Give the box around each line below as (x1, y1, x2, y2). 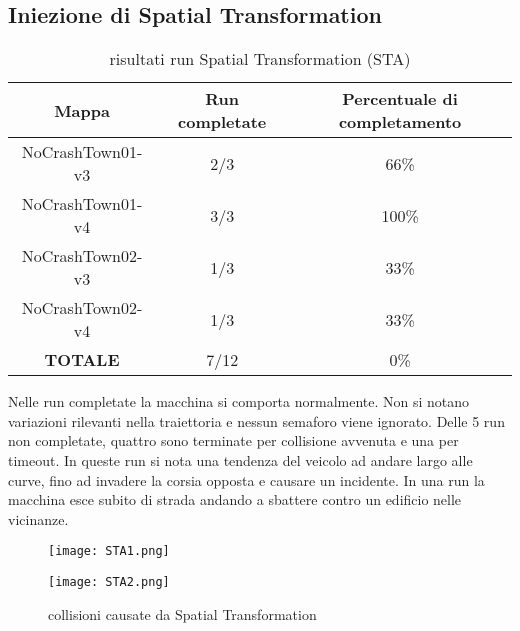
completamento (338, 110, 462, 134)
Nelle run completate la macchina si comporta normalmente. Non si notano (8, 391, 470, 412)
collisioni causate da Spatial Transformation (48, 603, 317, 624)
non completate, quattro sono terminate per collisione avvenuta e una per (8, 430, 459, 451)
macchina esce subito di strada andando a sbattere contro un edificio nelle (8, 489, 462, 510)
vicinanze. (8, 508, 69, 529)
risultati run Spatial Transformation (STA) (109, 47, 411, 71)
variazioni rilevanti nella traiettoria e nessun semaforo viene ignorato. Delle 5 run (8, 410, 505, 431)
